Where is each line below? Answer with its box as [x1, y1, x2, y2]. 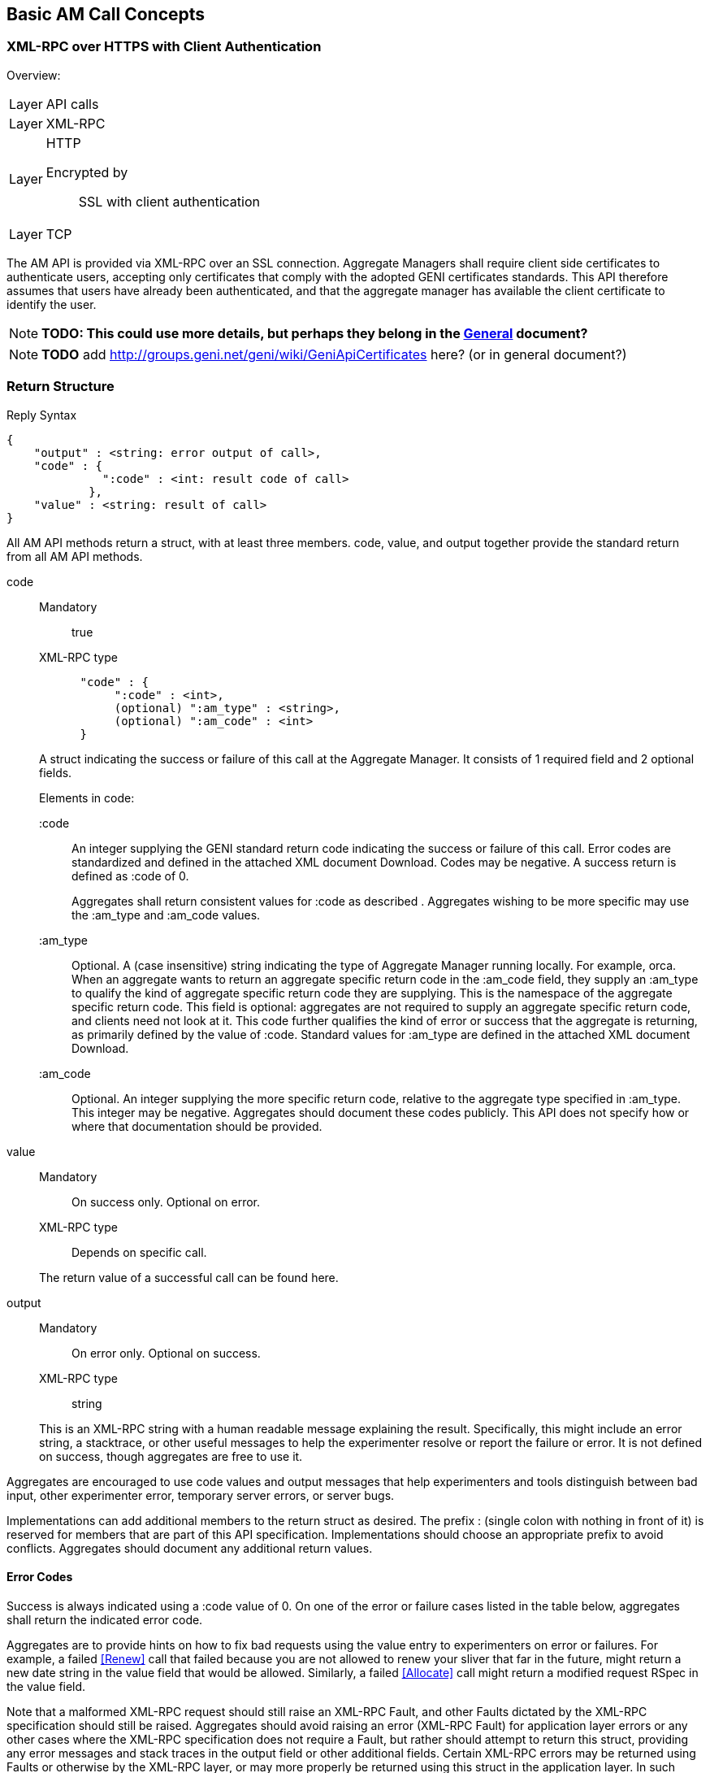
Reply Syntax [6, 407, 77, 422]
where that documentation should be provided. [71, 1119, 323, 1133]
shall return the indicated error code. [6, 1612, 203, 1627]
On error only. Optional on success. [71, 1345, 261, 1360]
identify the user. [6, 297, 97, 311]
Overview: [6, 67, 61, 82]
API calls [45, 95, 99, 112]
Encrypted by [45, 163, 128, 180]
